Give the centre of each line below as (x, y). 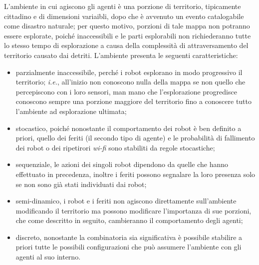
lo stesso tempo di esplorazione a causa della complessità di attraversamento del (126, 45)
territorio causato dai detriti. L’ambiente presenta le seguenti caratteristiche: (121, 55)
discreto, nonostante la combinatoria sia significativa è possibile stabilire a (129, 237)
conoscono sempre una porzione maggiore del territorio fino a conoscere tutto (134, 101)
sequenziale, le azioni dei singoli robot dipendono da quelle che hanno (122, 164)
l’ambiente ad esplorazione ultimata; (71, 111)
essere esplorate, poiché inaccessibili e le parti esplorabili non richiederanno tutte (128, 35)
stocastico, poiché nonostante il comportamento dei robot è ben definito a (129, 128)
